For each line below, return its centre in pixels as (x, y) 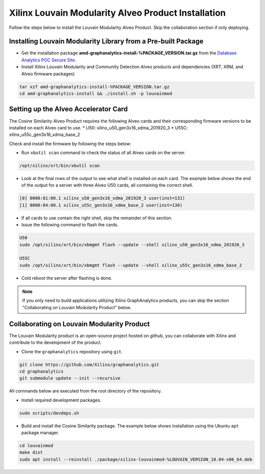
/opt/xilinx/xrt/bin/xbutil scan (60, 166)
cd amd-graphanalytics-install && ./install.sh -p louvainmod (96, 93)
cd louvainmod (36, 446)
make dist (31, 452)
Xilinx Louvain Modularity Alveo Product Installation (117, 13)
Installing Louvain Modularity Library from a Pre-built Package (106, 41)
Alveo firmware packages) (48, 74)
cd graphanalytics (41, 371)
